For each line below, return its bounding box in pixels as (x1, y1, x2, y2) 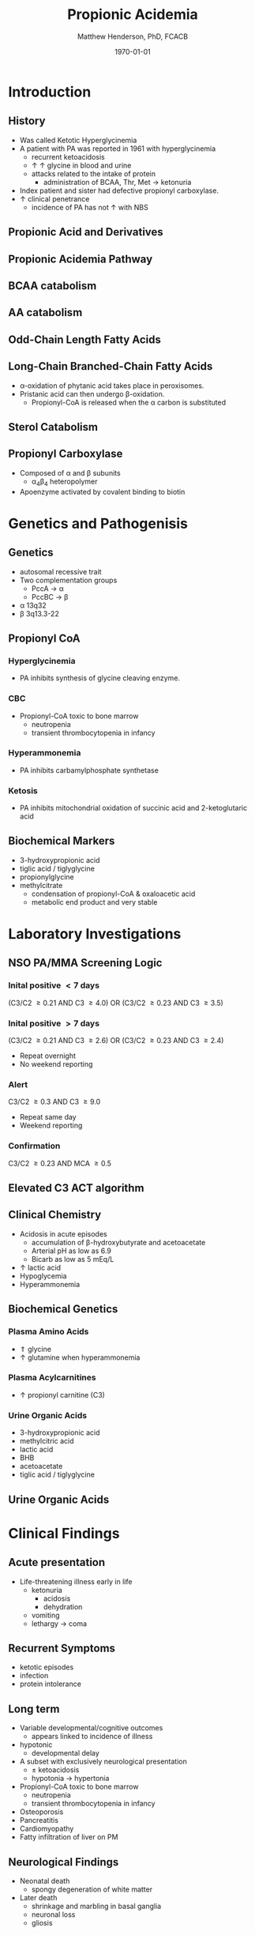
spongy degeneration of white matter (31, 1884, 152, 1894)
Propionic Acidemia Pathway (8, 252, 153, 265)
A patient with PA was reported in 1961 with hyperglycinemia (19, 144, 216, 153)
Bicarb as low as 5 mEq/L (31, 1254, 114, 1263)
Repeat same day (19, 1112, 77, 1122)
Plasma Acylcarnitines (8, 1372, 96, 1383)
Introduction (8, 83, 92, 100)
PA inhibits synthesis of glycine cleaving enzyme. (19, 673, 180, 683)
